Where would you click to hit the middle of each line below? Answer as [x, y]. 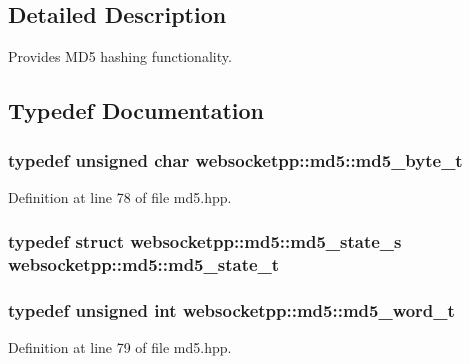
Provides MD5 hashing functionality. [120, 56]
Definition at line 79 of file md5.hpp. [120, 347]
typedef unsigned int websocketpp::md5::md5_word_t [231, 310]
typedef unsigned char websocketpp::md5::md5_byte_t [235, 159]
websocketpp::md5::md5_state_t [144, 264]
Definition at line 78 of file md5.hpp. [120, 196]
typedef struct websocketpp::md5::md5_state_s [205, 241]
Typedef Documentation [136, 110]
